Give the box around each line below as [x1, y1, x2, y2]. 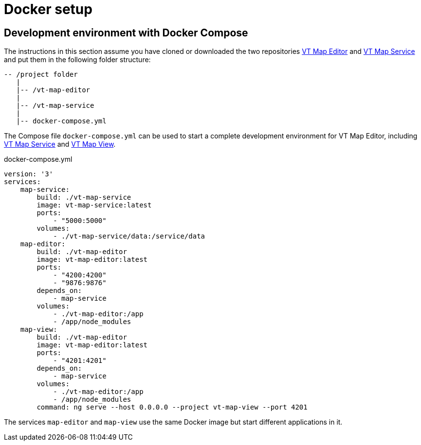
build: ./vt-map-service [37, 193, 131, 202]
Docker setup [4, 1, 92, 17]
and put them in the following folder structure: [4, 55, 151, 64]
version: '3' [4, 170, 54, 178]
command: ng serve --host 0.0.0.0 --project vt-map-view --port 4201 [37, 403, 308, 411]
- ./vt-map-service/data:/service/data [53, 232, 205, 240]
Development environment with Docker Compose [4, 26, 248, 39]
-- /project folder [4, 70, 78, 79]
